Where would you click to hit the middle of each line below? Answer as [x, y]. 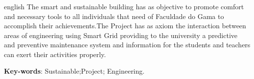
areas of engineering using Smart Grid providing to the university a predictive [121, 35]
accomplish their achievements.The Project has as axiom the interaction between [125, 26]
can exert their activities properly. [55, 54]
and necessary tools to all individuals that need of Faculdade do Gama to [114, 16]
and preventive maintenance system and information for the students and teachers [127, 45]
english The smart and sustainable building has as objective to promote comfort [124, 6]
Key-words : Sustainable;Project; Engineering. [74, 70]
